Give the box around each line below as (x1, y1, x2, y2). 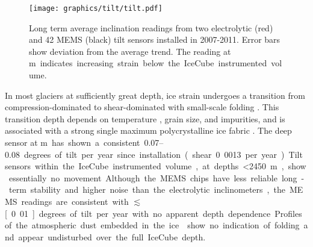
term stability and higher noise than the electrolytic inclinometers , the (8, 183, 285, 196)
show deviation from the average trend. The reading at (29, 45, 231, 57)
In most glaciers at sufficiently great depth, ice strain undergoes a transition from (5, 89, 305, 101)
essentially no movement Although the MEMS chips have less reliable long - (8, 171, 305, 184)
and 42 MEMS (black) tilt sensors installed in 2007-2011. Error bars (29, 33, 280, 46)
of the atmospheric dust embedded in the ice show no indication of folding (5, 219, 300, 231)
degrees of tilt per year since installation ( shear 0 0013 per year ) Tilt (23, 148, 303, 160)
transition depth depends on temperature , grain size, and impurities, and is (5, 112, 285, 125)
